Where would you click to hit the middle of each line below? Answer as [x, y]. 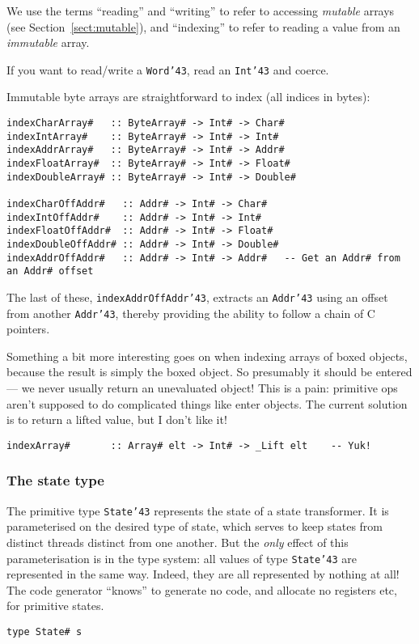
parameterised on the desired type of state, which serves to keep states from [195, 526]
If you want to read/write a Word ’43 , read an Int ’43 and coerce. [168, 69]
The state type [55, 480]
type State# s [44, 631]
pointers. [28, 329]
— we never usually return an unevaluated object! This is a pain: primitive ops [202, 388]
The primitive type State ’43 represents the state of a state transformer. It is [198, 510]
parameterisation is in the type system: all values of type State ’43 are [182, 558]
